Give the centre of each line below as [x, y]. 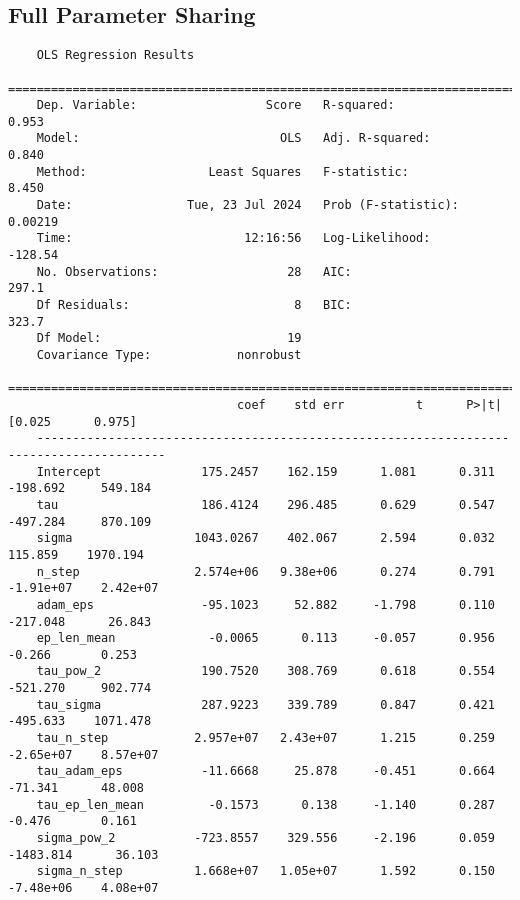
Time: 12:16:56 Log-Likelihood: [233, 238]
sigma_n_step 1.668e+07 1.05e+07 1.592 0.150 [265, 871]
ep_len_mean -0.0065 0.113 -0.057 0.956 [265, 638]
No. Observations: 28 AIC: [194, 271]
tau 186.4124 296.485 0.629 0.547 [265, 504]
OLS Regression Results [115, 55]
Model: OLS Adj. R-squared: [233, 138]
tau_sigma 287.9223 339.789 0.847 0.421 [265, 704]
